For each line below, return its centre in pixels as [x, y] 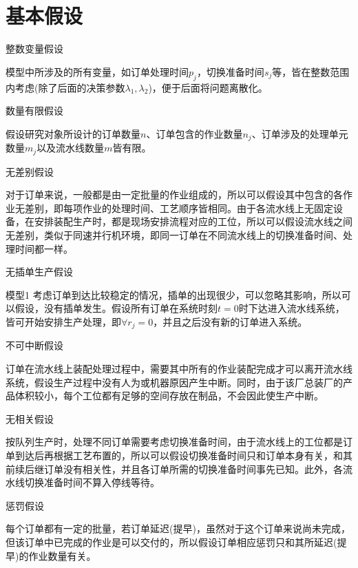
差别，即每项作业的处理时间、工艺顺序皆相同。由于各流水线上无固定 [179, 208]
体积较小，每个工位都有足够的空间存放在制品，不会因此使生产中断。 [169, 396]
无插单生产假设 [39, 272]
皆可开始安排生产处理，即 [63, 321]
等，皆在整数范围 [311, 71]
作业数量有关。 [62, 555]
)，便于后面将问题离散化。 [208, 87]
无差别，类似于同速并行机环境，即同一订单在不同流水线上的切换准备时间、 [174, 234]
